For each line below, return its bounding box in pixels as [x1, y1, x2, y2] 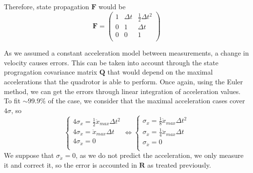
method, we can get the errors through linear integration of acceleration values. [4, 86, 241, 96]
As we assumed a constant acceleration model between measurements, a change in [4, 48, 249, 58]
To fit [4, 96, 20, 106]
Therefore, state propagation [4, 1, 89, 11]
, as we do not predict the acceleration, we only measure [76, 150, 244, 160]
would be [98, 1, 126, 11]
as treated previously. [147, 159, 211, 170]
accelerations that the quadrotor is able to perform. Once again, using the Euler [4, 76, 243, 86]
